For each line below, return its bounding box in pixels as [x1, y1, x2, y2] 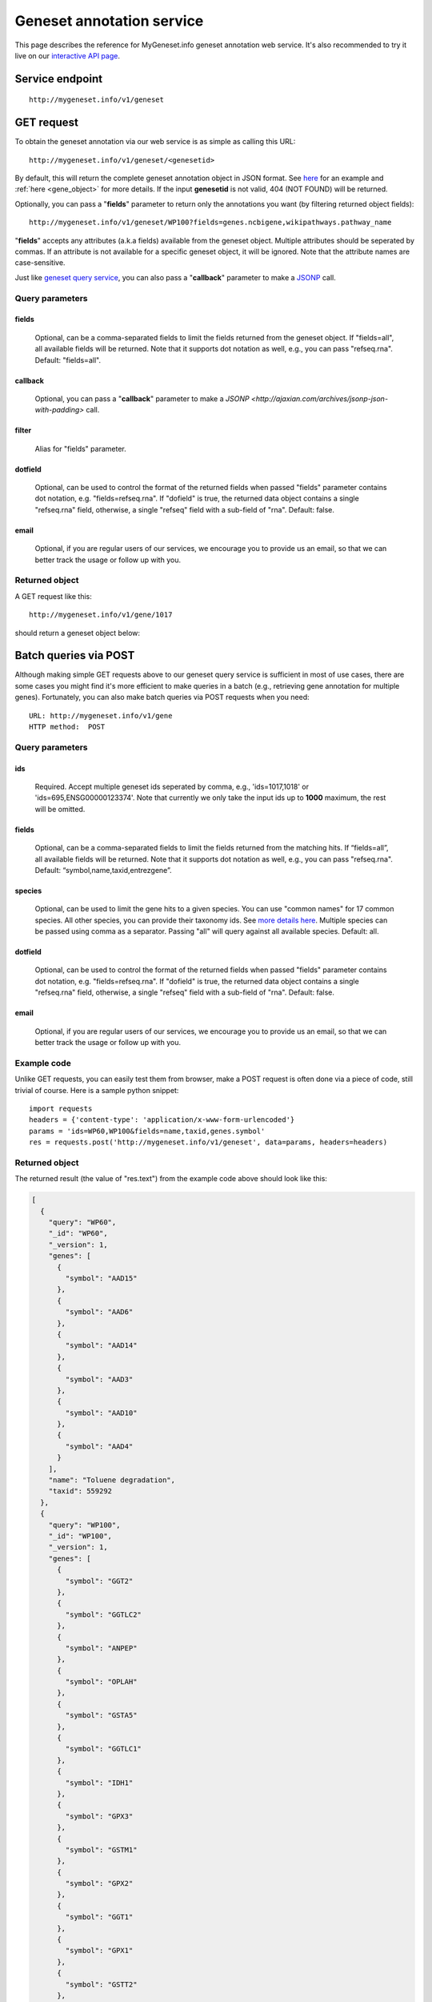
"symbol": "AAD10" [65, 1408, 138, 1417]
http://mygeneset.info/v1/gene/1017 [29, 610, 173, 620]
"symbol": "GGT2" [65, 1576, 134, 1586]
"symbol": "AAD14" [65, 1341, 138, 1350]
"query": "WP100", [48, 1520, 121, 1530]
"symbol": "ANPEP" [65, 1643, 138, 1653]
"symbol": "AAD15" [65, 1274, 138, 1283]
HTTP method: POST [29, 722, 106, 732]
